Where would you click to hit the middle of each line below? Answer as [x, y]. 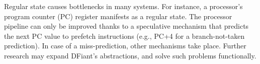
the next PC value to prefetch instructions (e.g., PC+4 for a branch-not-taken [124, 36]
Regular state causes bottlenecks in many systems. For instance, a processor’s [123, 6]
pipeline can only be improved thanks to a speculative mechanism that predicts [126, 26]
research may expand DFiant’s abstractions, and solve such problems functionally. [130, 55]
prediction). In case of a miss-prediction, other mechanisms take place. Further [125, 46]
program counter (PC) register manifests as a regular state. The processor [118, 16]
